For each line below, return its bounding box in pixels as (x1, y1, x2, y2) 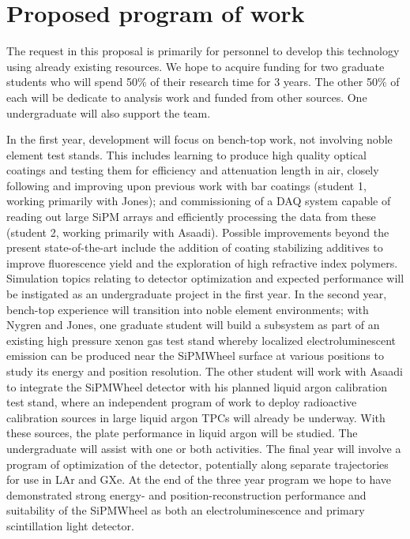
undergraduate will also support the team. (6, 104, 211, 121)
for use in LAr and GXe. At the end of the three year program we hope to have (6, 471, 392, 488)
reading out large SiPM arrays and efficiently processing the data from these (6, 208, 376, 225)
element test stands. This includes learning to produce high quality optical (6, 146, 367, 163)
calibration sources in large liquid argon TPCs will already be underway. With (6, 409, 386, 425)
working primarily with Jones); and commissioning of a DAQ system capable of (6, 193, 391, 209)
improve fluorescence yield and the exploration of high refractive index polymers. (6, 254, 398, 271)
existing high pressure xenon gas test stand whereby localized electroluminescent (6, 331, 396, 348)
